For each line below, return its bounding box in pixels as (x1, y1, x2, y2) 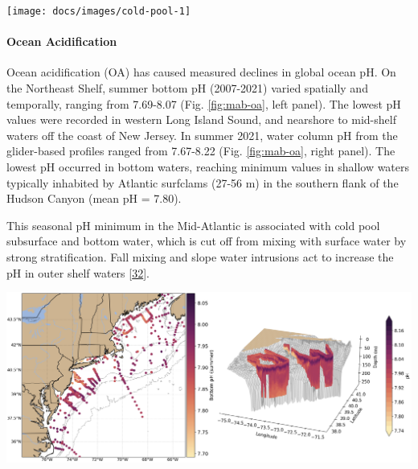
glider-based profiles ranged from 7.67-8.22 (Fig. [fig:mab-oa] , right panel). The (6, 142, 395, 159)
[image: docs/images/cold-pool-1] (6, 6, 191, 17)
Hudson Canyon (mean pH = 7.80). (6, 190, 182, 207)
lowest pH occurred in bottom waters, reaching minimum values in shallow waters (6, 158, 410, 175)
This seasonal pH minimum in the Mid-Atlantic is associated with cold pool (6, 216, 380, 233)
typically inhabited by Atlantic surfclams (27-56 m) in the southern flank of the (6, 174, 399, 191)
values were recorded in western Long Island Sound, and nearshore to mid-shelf (6, 111, 396, 128)
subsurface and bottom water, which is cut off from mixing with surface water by (6, 232, 407, 249)
